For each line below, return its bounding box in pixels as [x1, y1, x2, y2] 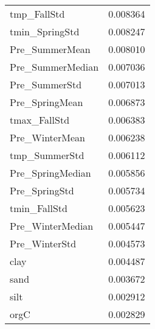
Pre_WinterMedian [10, 219, 94, 233]
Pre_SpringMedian [10, 166, 91, 180]
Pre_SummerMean [10, 42, 91, 56]
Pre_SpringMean [10, 95, 83, 109]
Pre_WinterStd [10, 236, 77, 250]
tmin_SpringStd [10, 24, 80, 38]
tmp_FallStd [10, 7, 65, 21]
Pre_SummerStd [10, 77, 82, 91]
